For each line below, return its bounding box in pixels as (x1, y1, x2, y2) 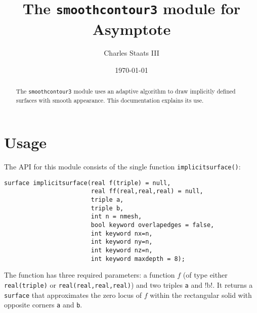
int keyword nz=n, (91, 247, 153, 254)
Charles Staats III (104, 48, 159, 58)
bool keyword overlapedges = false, (91, 221, 215, 229)
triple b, (91, 204, 124, 212)
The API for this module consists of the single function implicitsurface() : (4, 161, 241, 172)
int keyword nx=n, (91, 230, 153, 237)
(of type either (183, 270, 228, 280)
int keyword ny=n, (91, 238, 153, 246)
